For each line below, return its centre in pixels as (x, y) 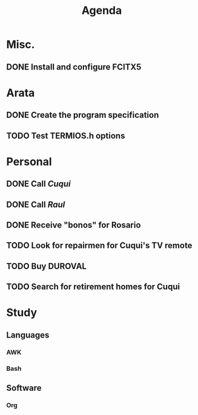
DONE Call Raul (36, 204)
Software (24, 388)
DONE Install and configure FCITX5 (74, 67)
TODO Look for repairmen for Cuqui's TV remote (99, 246)
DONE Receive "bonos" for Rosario (74, 225)
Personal (29, 162)
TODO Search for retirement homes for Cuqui (93, 287)
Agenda (102, 11)
